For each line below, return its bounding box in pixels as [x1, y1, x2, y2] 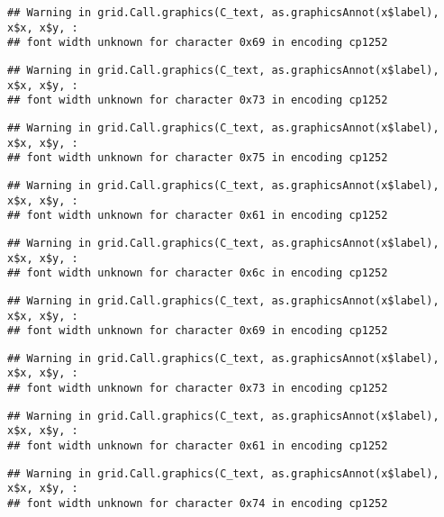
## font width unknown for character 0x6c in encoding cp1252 [7, 267, 388, 280]
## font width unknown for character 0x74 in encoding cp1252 [7, 497, 388, 511]
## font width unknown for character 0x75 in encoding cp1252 [7, 151, 388, 165]
